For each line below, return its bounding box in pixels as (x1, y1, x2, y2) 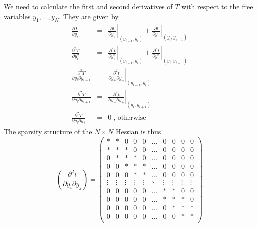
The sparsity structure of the (4, 126, 92, 137)
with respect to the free (181, 1, 253, 11)
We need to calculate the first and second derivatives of (4, 1, 173, 11)
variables (4, 11, 31, 21)
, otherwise (113, 114, 146, 122)
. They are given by (59, 11, 119, 21)
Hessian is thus (115, 126, 161, 137)
